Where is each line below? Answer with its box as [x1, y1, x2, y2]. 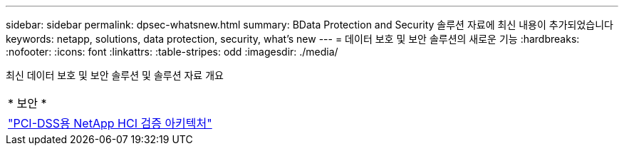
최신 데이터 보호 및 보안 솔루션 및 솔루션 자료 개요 [6, 69, 224, 81]
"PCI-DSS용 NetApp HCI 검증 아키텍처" [8, 116, 212, 130]
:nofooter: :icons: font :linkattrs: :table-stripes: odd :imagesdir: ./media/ [6, 46, 338, 58]
